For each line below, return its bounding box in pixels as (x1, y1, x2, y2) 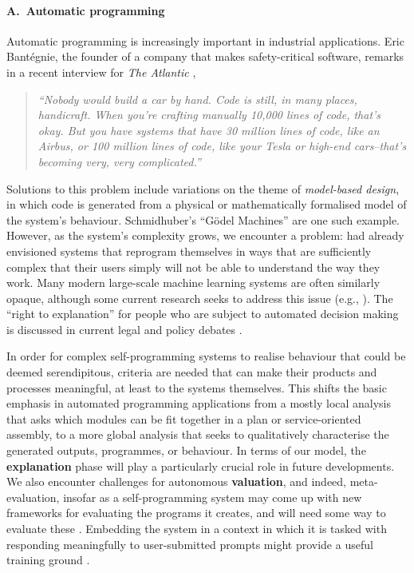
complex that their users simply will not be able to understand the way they (6, 258, 380, 275)
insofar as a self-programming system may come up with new (63, 488, 362, 505)
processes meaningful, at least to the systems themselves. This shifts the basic (6, 379, 387, 396)
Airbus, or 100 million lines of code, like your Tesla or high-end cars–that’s (37, 137, 407, 154)
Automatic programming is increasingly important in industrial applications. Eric (6, 32, 404, 49)
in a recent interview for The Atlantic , (6, 63, 196, 80)
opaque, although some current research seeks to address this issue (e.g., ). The (6, 289, 393, 306)
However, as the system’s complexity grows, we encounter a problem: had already (6, 227, 404, 244)
